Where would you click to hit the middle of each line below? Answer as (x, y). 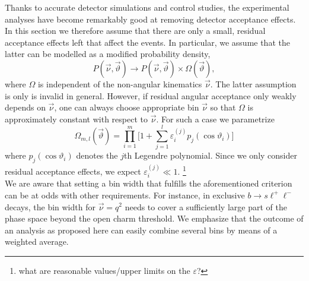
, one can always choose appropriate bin (127, 107)
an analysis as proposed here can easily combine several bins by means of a (141, 230)
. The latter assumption (253, 83)
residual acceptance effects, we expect (73, 171)
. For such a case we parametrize (215, 119)
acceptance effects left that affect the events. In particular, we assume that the (147, 42)
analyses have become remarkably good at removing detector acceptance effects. (150, 19)
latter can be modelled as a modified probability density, (108, 54)
